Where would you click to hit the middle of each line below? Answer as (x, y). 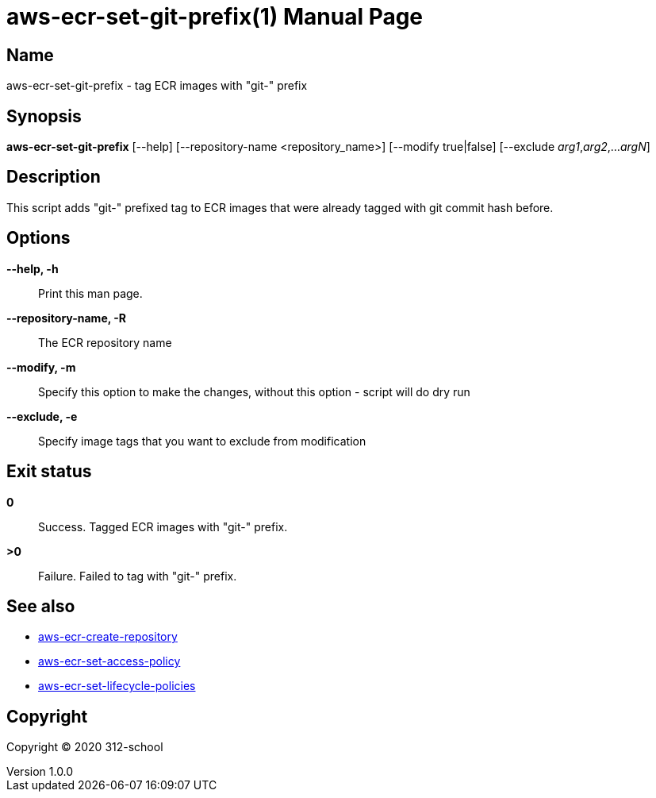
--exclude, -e (42, 416)
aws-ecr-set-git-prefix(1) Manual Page (215, 17)
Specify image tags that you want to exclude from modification (202, 441)
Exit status (49, 472)
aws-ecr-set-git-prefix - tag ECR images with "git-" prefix (157, 86)
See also (41, 606)
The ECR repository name (105, 342)
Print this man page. (90, 293)
